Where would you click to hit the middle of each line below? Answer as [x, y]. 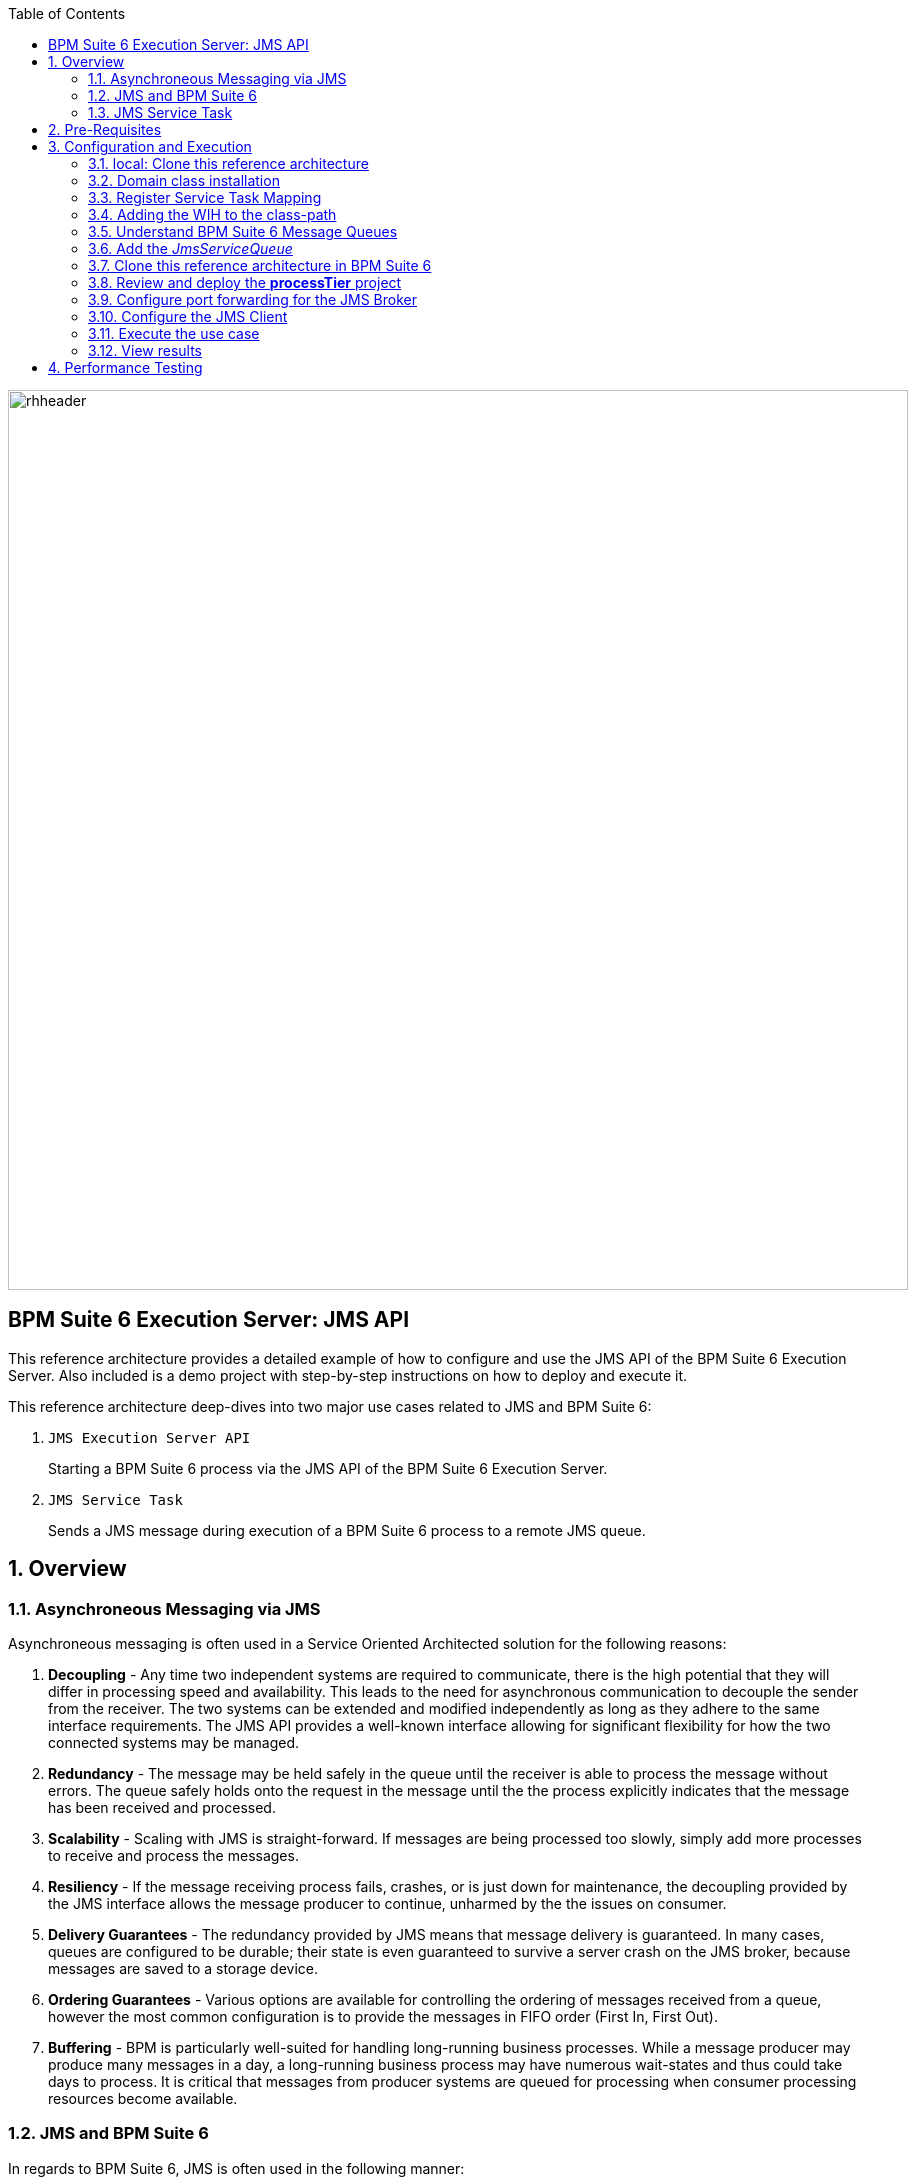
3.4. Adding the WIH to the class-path [212, 214]
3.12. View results [145, 350]
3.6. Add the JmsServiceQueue [190, 248]
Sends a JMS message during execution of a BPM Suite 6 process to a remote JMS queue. [347, 1530]
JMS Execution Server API [149, 1437]
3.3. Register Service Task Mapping [205, 197]
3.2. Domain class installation [184, 180]
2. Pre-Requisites [105, 129]
